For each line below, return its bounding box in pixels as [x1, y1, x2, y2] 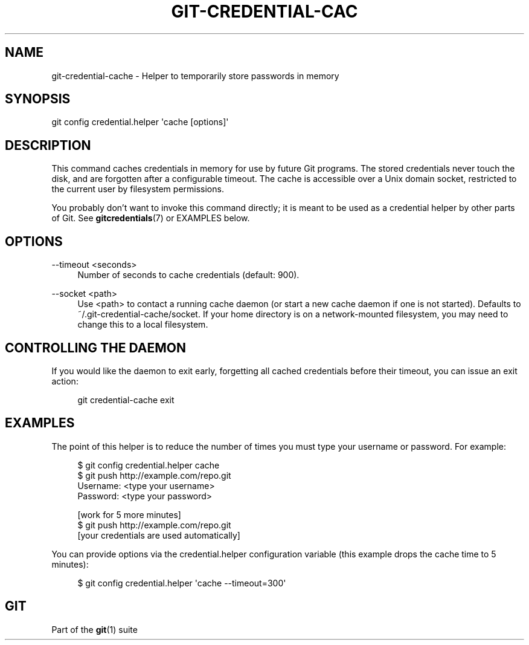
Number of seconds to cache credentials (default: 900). [77, 270, 300, 280]
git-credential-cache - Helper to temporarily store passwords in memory [51, 70, 339, 81]
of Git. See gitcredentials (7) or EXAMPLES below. [51, 213, 250, 224]
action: [51, 375, 79, 386]
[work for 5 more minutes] [77, 509, 181, 520]
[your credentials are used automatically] [77, 530, 240, 540]
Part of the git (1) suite [51, 624, 138, 635]
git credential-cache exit [77, 394, 175, 405]
